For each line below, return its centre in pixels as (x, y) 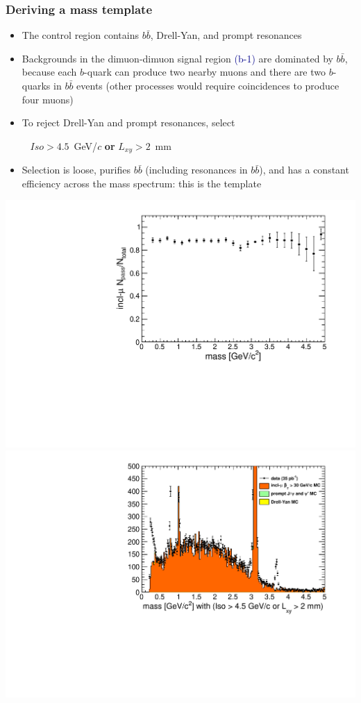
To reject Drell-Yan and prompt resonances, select (128, 122)
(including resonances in (196, 170)
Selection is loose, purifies (76, 170)
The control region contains (80, 35)
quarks (36, 85)
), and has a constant (304, 170)
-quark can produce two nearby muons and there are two (205, 72)
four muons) (48, 99)
